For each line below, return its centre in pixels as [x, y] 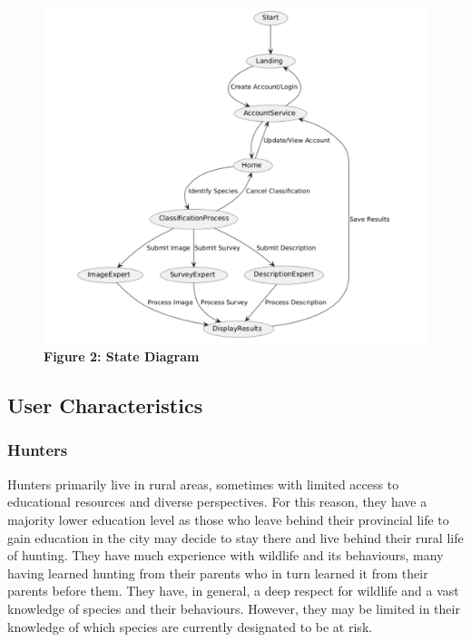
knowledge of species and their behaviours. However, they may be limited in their [234, 608]
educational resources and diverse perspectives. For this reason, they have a [217, 502]
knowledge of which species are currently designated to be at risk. [190, 626]
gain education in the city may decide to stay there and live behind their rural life [235, 537]
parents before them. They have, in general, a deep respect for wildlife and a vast [233, 591]
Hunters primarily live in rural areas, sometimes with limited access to [203, 484]
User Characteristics [105, 405]
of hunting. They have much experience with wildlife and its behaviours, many [226, 555]
